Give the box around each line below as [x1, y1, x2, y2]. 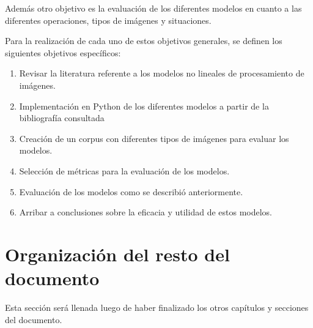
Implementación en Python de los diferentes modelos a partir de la [19, 99, 269, 112]
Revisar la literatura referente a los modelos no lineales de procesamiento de [19, 67, 304, 80]
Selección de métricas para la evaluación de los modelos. [19, 164, 230, 177]
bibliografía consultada [19, 111, 105, 124]
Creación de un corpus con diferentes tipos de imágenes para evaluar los [19, 132, 289, 144]
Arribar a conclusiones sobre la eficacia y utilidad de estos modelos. [19, 206, 273, 218]
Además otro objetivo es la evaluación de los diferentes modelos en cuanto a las [5, 2, 302, 14]
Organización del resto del [5, 241, 230, 266]
